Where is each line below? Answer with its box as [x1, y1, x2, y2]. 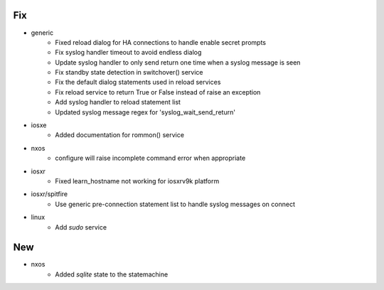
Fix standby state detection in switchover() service [55, 68, 203, 77]
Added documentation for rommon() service [55, 131, 185, 139]
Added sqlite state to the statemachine [55, 270, 169, 279]
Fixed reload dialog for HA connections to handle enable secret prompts [55, 38, 267, 46]
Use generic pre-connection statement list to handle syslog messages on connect [55, 200, 295, 208]
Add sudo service [55, 222, 107, 231]
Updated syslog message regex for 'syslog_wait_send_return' [55, 107, 236, 117]
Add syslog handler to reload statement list [55, 98, 181, 107]
